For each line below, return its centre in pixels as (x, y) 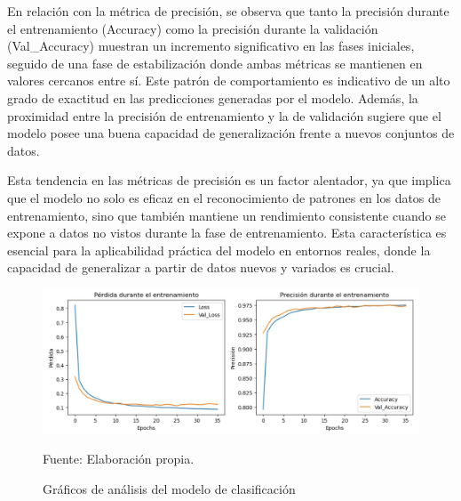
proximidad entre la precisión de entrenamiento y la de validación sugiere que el (224, 115)
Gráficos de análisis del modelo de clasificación (169, 488)
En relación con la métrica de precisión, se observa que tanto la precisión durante (228, 11)
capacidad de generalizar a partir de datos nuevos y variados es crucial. (201, 267)
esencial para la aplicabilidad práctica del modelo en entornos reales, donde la (219, 250)
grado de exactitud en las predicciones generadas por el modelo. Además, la (213, 97)
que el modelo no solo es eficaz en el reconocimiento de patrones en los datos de (224, 197)
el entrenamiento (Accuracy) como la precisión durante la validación (193, 28)
